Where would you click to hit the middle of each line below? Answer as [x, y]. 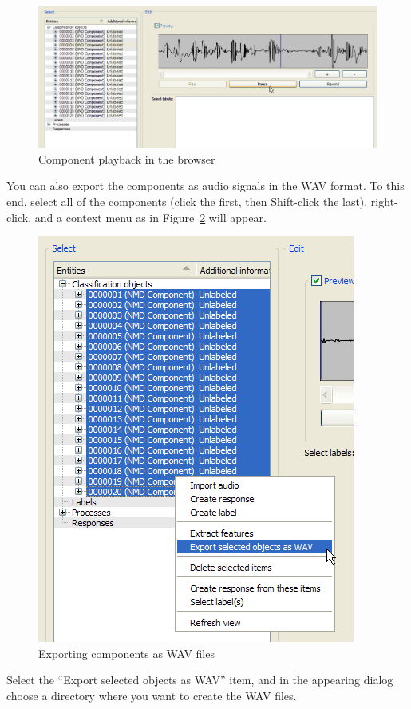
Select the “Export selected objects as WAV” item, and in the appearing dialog [200, 680]
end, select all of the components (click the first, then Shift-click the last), [187, 202]
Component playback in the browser [127, 158]
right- [384, 202]
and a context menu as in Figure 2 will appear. [150, 217]
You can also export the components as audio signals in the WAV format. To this [205, 186]
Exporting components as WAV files [126, 653]
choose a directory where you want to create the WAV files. [152, 696]
